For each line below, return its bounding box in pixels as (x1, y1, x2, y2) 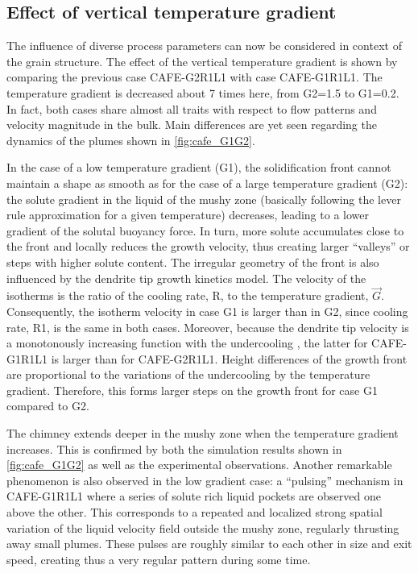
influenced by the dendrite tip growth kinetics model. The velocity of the (6, 269, 366, 286)
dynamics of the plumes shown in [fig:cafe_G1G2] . (6, 131, 255, 148)
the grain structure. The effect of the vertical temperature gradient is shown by (6, 52, 398, 69)
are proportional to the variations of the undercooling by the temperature (6, 366, 370, 383)
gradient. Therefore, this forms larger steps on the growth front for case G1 (6, 381, 378, 398)
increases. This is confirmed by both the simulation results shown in (6, 440, 342, 457)
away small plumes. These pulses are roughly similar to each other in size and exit (6, 535, 412, 552)
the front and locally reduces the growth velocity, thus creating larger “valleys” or (6, 238, 410, 255)
